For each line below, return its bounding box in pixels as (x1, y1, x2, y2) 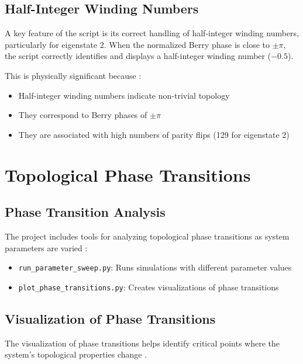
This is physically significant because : (5, 69, 142, 81)
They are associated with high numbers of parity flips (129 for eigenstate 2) (18, 128, 290, 140)
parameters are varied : (5, 241, 88, 254)
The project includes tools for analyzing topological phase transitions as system (5, 230, 290, 242)
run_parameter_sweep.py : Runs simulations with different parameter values (18, 261, 292, 273)
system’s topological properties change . (5, 348, 147, 360)
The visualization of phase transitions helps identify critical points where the (5, 337, 280, 349)
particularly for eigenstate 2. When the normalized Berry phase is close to (5, 38, 270, 50)
